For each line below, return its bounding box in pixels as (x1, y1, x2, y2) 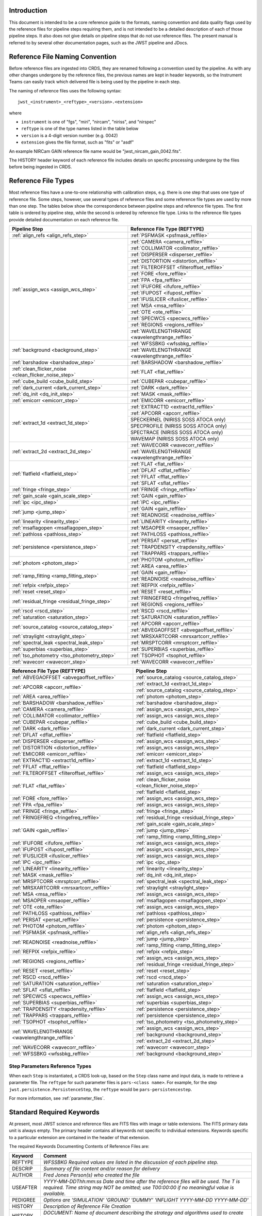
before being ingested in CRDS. (9, 164, 72, 170)
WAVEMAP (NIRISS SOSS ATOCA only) (130, 435, 219, 442)
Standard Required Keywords (9, 1108, 99, 1116)
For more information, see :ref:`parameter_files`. (9, 1095, 105, 1101)
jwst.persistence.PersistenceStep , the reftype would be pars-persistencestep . (9, 1086, 192, 1092)
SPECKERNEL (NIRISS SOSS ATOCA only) (130, 416, 226, 423)
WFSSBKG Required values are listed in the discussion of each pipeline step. (43, 1159, 219, 1165)
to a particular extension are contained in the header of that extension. (9, 1134, 150, 1140)
